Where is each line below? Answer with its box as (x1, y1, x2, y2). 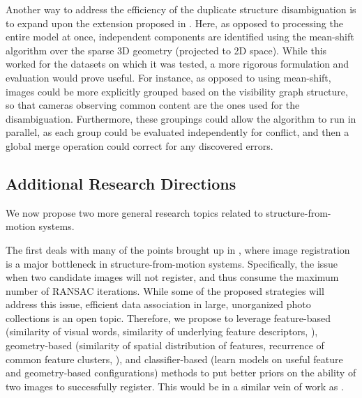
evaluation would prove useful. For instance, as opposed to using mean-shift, (6, 70, 331, 84)
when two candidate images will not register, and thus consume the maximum (6, 270, 339, 284)
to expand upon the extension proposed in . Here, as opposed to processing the (6, 15, 343, 30)
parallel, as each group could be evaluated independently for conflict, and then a (6, 125, 349, 139)
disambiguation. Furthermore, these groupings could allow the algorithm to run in (6, 111, 356, 125)
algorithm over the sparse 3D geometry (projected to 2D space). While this (6, 43, 327, 57)
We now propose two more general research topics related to (6, 205, 263, 220)
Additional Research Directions (6, 172, 236, 194)
